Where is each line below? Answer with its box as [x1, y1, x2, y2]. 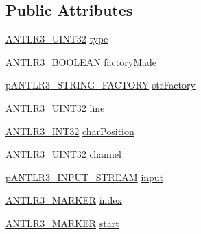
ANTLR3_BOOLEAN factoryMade [5, 54, 156, 69]
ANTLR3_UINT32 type [5, 32, 108, 46]
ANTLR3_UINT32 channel [5, 147, 121, 161]
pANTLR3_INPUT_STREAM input [5, 169, 164, 184]
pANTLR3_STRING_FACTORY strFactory [5, 78, 196, 92]
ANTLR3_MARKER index [5, 193, 122, 207]
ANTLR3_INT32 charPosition [5, 124, 134, 138]
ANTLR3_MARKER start [5, 215, 119, 230]
